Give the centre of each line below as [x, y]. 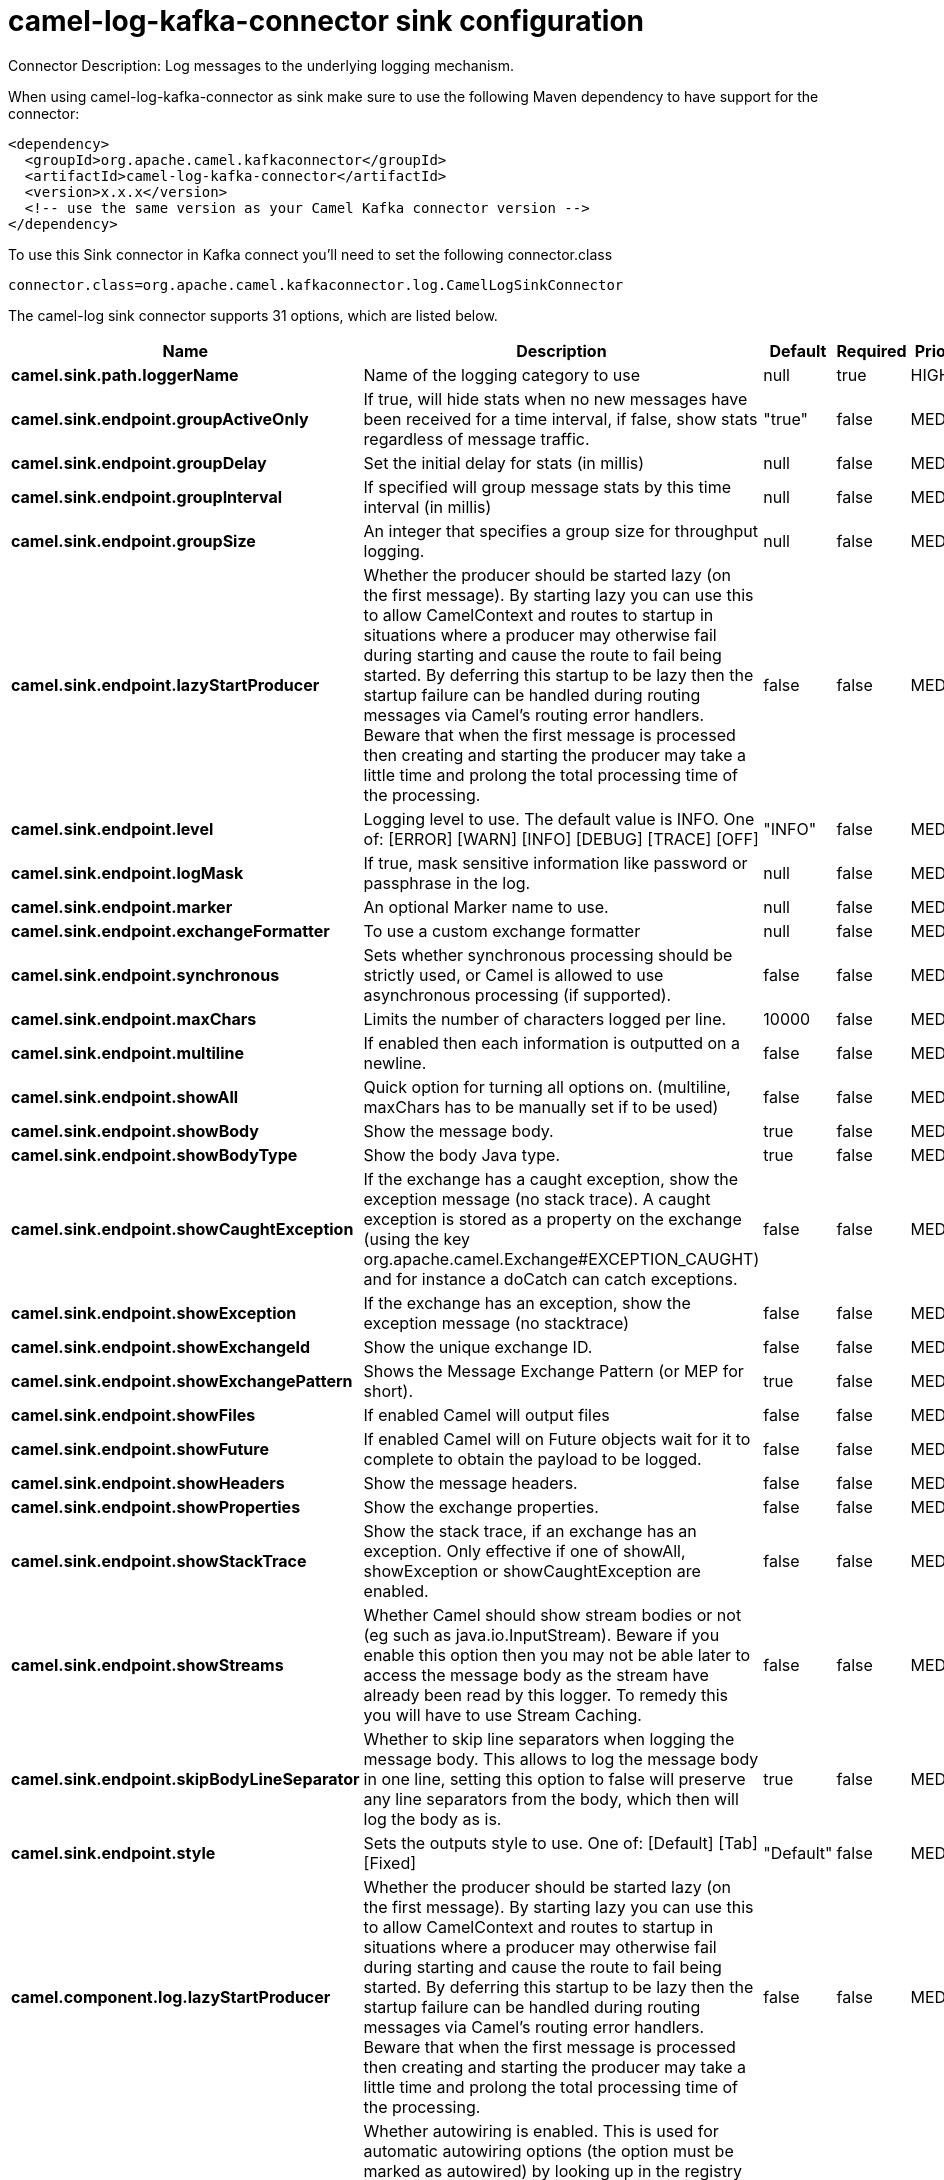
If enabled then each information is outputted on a [552, 1042]
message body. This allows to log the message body [561, 1758]
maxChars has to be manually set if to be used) [541, 1106]
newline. [395, 1062]
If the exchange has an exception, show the [527, 1302]
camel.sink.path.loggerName [125, 374]
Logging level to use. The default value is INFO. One [559, 818]
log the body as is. [432, 1818]
